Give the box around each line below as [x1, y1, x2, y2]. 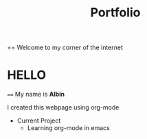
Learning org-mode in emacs [27, 124, 110, 132]
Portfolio [90, 5, 141, 21]
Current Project [16, 116, 61, 125]
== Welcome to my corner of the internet [7, 43, 124, 52]
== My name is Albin [7, 90, 65, 99]
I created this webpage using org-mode [7, 103, 120, 112]
